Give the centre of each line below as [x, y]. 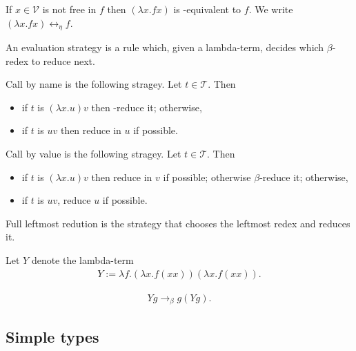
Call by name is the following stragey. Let [94, 84]
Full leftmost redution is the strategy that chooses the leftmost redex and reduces [178, 223]
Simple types [52, 337]
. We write [271, 9]
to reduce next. [63, 60]
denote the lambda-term [82, 259]
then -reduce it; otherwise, [147, 107]
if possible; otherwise [207, 177]
